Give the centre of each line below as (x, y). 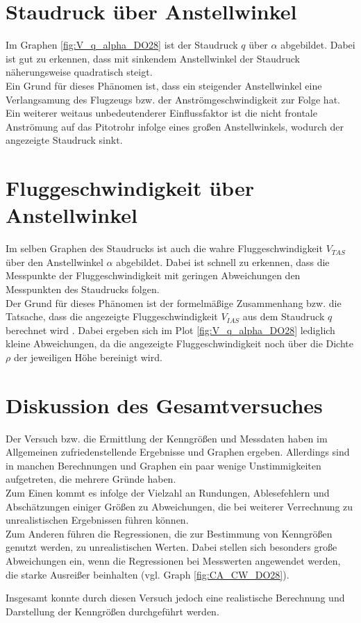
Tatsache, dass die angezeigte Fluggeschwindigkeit (112, 316)
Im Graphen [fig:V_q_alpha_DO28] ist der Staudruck (122, 45)
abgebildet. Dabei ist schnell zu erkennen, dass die (223, 261)
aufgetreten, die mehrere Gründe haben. (91, 479)
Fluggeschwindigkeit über (130, 188)
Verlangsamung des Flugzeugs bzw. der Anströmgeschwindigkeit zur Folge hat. (173, 99)
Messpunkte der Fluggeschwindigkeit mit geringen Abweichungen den (153, 275)
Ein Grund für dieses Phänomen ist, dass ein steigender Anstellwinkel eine (164, 85)
